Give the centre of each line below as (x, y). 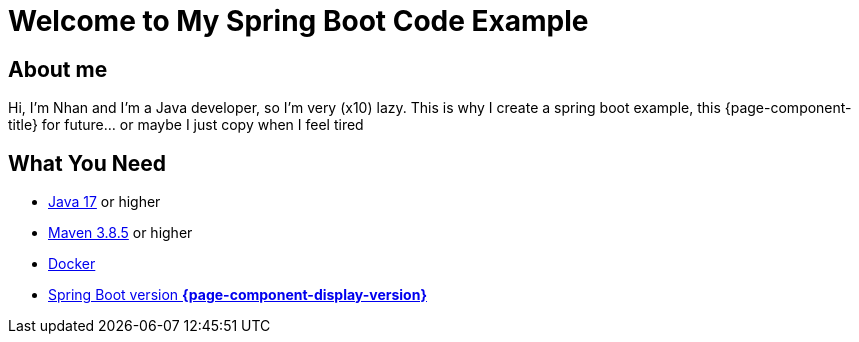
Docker (72, 264)
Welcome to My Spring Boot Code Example (298, 21)
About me (58, 69)
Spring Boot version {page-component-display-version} (237, 295)
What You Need (87, 163)
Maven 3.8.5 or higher (120, 233)
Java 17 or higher (104, 202)
